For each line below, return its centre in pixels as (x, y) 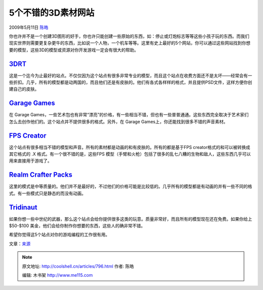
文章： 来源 (20, 244)
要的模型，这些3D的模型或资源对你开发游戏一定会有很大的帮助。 (74, 50)
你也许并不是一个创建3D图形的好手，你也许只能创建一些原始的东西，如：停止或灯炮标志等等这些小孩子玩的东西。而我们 (129, 36)
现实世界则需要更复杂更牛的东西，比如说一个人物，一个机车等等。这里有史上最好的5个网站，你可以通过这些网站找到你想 (130, 43)
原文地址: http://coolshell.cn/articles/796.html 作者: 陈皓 (78, 266)
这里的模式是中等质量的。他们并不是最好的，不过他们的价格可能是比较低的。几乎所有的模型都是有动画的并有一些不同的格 (131, 186)
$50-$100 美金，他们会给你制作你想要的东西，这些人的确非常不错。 (77, 226)
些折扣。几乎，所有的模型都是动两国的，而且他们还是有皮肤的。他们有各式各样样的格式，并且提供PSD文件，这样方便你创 (131, 83)
